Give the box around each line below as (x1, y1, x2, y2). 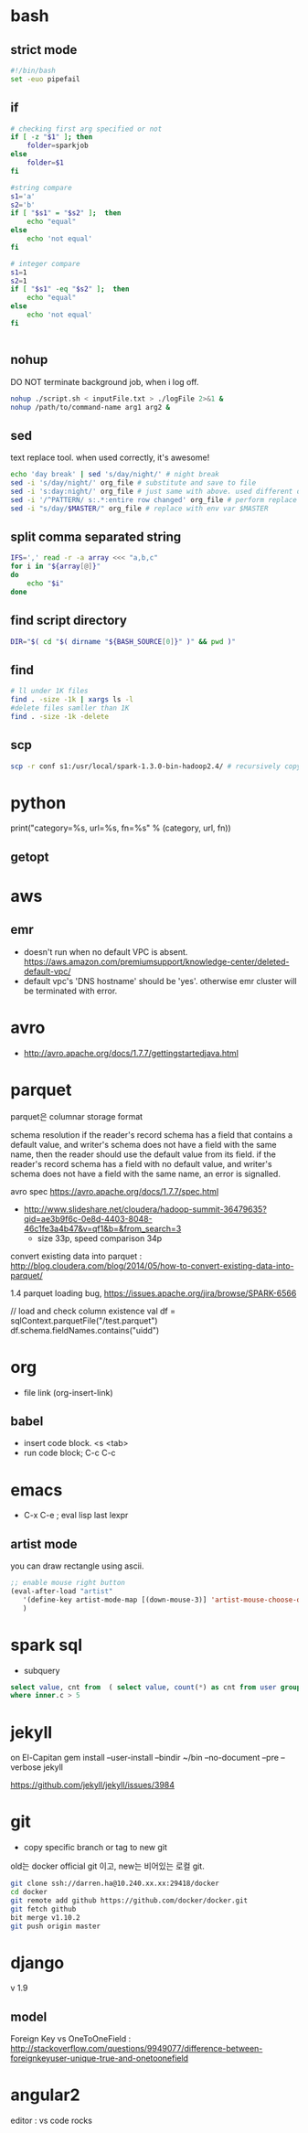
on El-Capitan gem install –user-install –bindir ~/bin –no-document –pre (10, 1752, 280, 1763)
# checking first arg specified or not (10, 124, 163, 134)
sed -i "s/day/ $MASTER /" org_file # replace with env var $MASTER (10, 504, 269, 513)
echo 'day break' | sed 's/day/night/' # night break (10, 470, 220, 479)
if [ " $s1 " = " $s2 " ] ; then (10, 209, 122, 218)
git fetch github (10, 1904, 77, 1913)
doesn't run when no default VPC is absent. (23, 946, 188, 957)
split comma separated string (10, 529, 182, 544)
